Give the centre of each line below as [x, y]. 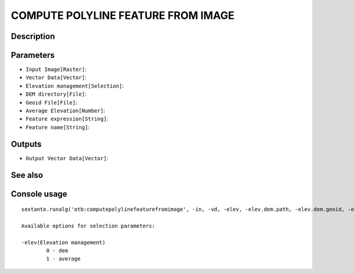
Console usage [39, 194]
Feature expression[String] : [67, 119]
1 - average [63, 259]
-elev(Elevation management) [63, 242]
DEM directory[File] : [56, 94]
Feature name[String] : [58, 127]
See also [27, 175]
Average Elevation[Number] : [65, 111]
